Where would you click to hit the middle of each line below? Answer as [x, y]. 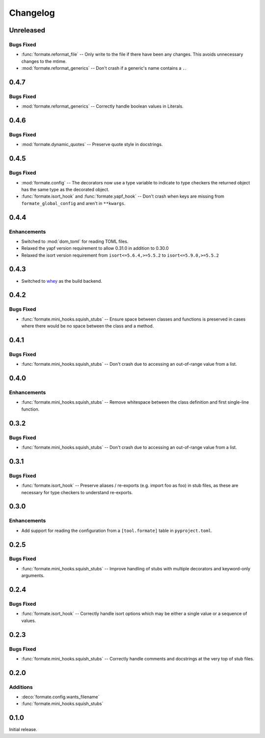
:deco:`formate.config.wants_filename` [60, 697]
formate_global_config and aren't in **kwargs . [73, 203]
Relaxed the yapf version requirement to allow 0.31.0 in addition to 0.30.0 [95, 248]
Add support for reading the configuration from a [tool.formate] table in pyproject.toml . [117, 531]
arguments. [33, 576]
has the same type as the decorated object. [66, 189]
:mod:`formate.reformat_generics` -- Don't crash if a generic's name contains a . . [104, 68]
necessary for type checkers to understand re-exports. [77, 492]
